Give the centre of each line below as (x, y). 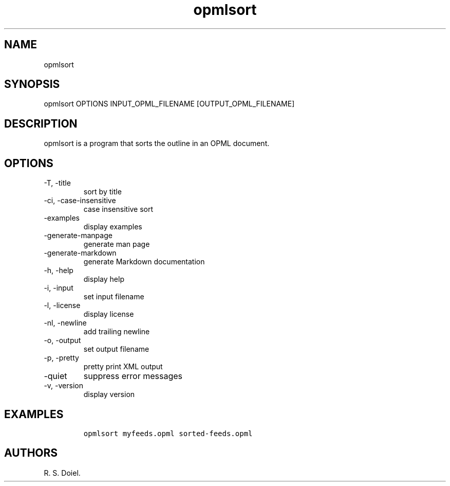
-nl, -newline (65, 323)
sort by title (102, 192)
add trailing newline (117, 332)
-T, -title (57, 183)
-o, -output (62, 340)
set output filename (116, 349)
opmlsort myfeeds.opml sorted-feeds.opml (168, 433)
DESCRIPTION (41, 123)
